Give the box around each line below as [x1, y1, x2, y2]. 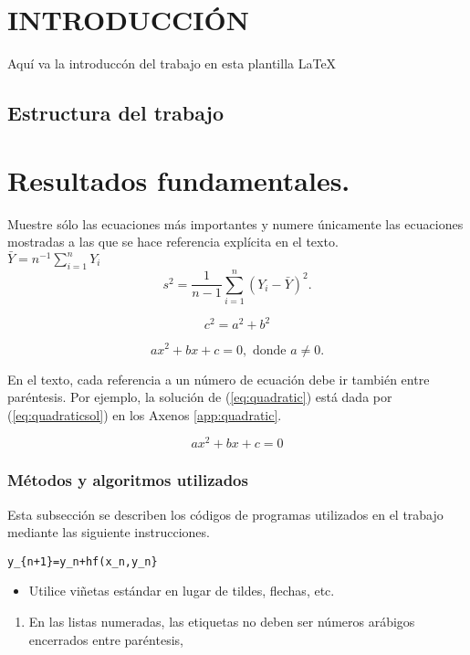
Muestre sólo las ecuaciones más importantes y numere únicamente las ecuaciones [7, 214, 464, 233]
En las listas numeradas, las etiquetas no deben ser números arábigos [28, 612, 415, 631]
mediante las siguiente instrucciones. [7, 523, 210, 542]
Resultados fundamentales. [7, 161, 350, 198]
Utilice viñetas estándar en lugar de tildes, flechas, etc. [28, 581, 335, 600]
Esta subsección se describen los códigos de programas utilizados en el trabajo [7, 504, 444, 523]
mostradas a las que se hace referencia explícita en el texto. [7, 232, 339, 251]
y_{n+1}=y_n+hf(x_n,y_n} [7, 555, 158, 568]
